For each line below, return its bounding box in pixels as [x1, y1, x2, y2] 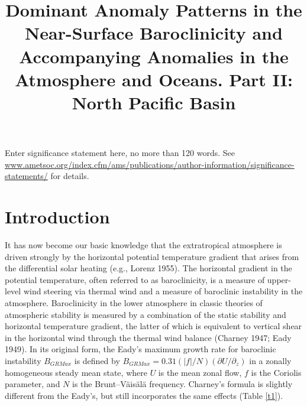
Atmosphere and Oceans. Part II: [15, 67, 293, 91]
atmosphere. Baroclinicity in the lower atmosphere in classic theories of [5, 297, 263, 308]
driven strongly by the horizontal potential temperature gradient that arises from [5, 250, 299, 262]
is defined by [74, 354, 120, 366]
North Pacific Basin [72, 90, 236, 114]
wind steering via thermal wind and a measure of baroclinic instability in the [23, 285, 303, 297]
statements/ [5, 170, 48, 182]
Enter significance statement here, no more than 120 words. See [5, 147, 235, 159]
